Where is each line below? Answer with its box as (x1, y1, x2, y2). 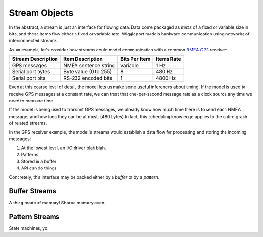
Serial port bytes (12, 68, 50, 75)
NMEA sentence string (63, 62, 115, 69)
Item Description (63, 56, 103, 63)
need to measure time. (9, 98, 55, 103)
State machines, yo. (9, 225, 49, 231)
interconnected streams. (9, 38, 58, 44)
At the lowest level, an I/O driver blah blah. (21, 145, 107, 151)
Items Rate (156, 56, 181, 63)
